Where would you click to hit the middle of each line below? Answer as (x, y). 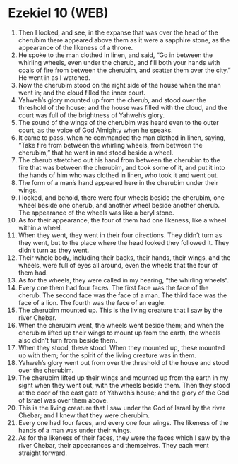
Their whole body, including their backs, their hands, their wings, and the (124, 257)
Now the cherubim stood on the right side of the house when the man (119, 85)
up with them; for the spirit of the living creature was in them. (107, 355)
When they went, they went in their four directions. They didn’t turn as (120, 235)
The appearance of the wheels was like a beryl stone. (96, 213)
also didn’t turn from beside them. (67, 340)
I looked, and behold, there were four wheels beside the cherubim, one (121, 197)
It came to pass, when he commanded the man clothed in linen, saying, (122, 137)
